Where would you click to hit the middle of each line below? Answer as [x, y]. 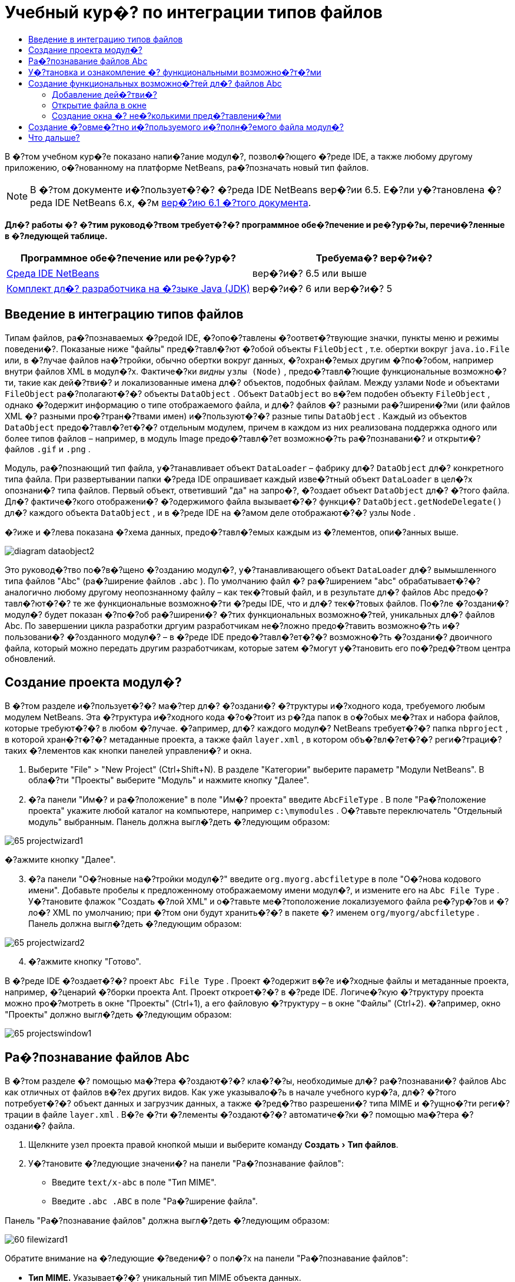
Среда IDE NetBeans [53, 273]
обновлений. [30, 658]
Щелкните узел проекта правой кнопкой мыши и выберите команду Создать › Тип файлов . [213, 1145]
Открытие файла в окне [99, 105]
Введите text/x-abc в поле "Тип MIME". [134, 1182]
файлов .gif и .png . [48, 449]
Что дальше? [54, 137]
